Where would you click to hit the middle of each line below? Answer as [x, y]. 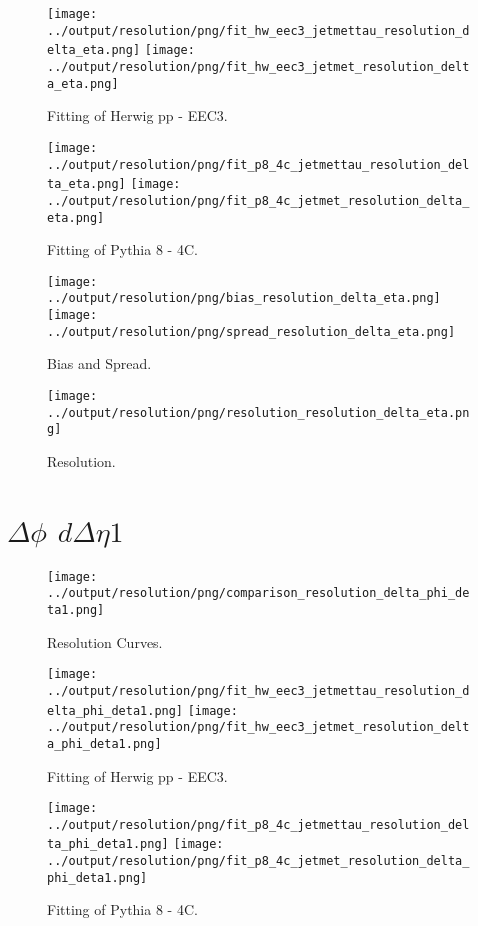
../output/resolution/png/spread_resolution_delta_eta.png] [251, 331]
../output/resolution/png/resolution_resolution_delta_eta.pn [258, 412]
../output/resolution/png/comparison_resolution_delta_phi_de [258, 593]
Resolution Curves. [105, 641]
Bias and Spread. [99, 363]
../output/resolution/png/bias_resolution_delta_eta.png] [244, 298]
